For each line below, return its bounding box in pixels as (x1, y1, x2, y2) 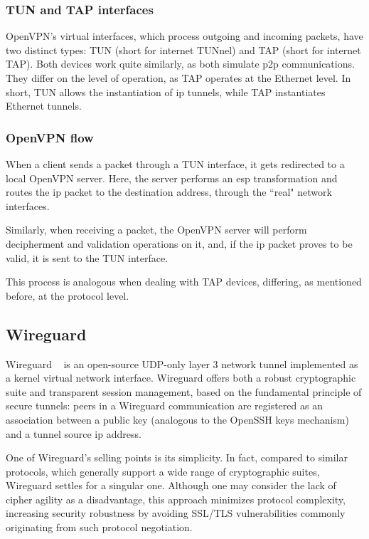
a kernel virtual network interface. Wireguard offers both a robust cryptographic (6, 370, 356, 385)
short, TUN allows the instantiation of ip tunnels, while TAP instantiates (6, 84, 326, 99)
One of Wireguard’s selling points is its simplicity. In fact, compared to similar (6, 450, 348, 465)
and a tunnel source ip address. (6, 426, 141, 441)
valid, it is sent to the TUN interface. (6, 250, 169, 265)
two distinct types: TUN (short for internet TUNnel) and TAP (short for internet (6, 42, 361, 57)
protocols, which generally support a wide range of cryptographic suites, (6, 464, 320, 478)
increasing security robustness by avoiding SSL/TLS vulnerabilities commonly (6, 506, 346, 520)
